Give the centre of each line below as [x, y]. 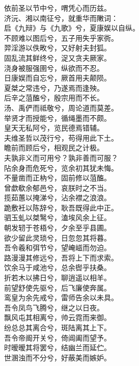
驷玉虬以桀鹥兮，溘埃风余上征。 [58, 217]
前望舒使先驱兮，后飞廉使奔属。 [58, 287]
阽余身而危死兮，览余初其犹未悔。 [61, 167]
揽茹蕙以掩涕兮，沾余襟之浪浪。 [58, 198]
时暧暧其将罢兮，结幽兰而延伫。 [58, 347]
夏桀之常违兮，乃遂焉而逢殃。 [54, 87]
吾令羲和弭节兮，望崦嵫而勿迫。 [58, 247]
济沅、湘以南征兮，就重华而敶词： [61, 18]
